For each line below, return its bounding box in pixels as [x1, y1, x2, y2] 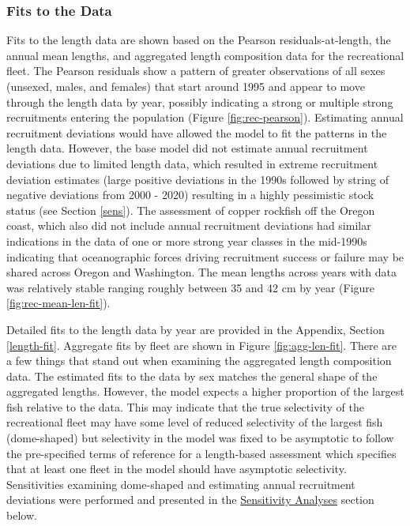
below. [6, 507, 37, 524]
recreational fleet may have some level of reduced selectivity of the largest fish [6, 414, 383, 430]
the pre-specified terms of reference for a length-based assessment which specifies [6, 445, 397, 461]
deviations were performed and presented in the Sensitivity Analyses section [6, 491, 374, 508]
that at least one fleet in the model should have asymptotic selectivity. [6, 460, 347, 477]
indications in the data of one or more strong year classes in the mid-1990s [6, 232, 367, 249]
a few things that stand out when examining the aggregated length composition [6, 352, 392, 369]
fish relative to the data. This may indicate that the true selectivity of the [6, 398, 364, 415]
